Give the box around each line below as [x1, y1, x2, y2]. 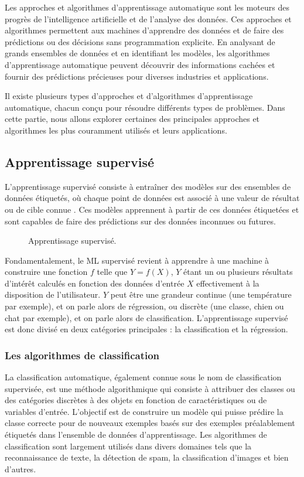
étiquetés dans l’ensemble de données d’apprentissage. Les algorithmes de [5, 428, 267, 441]
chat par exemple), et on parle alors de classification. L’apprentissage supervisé [5, 311, 288, 323]
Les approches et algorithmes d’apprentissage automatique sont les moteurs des [5, 1, 289, 13]
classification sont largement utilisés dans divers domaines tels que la [5, 439, 252, 452]
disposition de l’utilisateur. [5, 288, 101, 301]
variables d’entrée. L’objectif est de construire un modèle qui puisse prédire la [5, 405, 283, 417]
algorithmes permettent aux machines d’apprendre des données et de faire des [5, 24, 284, 36]
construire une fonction [5, 265, 88, 278]
